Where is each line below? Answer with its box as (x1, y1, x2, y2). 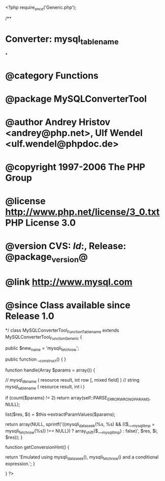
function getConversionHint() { (5, 444, 70, 450)
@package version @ (5, 251, 88, 264)
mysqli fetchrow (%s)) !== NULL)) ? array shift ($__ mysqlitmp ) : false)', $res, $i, (5, 427, 158, 435)
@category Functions (5, 70, 99, 81)
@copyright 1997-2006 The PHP (5, 162, 146, 173)
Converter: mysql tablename (5, 33, 119, 46)
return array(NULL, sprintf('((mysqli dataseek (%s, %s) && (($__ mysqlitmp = (5, 421, 155, 429)
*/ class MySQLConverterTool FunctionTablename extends (5, 327, 119, 334)
